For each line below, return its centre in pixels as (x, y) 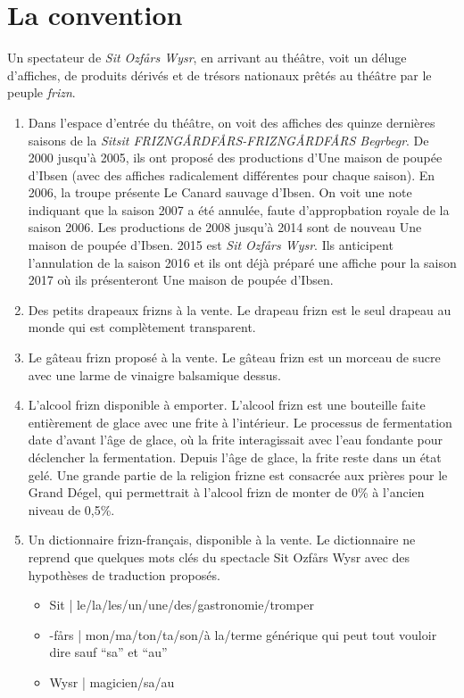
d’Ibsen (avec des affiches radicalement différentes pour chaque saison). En (232, 174)
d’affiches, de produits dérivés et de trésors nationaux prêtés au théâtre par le (220, 75)
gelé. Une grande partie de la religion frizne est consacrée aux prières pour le (238, 474)
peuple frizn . (41, 92)
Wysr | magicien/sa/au (112, 681)
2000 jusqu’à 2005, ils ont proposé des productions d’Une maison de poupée (235, 158)
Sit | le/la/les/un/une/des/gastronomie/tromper (182, 605)
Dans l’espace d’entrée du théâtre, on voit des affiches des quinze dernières (232, 122)
